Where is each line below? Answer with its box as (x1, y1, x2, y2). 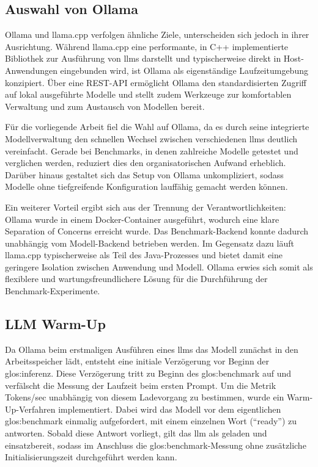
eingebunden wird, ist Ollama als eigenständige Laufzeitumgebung (60, 63, 308, 76)
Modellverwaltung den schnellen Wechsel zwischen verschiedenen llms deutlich (5, 132, 298, 145)
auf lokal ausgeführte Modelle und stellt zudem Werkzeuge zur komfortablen (5, 88, 292, 101)
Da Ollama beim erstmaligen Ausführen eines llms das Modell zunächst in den (5, 342, 298, 355)
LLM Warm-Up (5, 314, 106, 333)
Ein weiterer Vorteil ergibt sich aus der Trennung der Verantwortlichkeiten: (5, 200, 286, 213)
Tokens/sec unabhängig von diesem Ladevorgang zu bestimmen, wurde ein (5, 391, 284, 404)
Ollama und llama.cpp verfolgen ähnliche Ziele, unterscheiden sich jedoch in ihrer (5, 28, 309, 41)
